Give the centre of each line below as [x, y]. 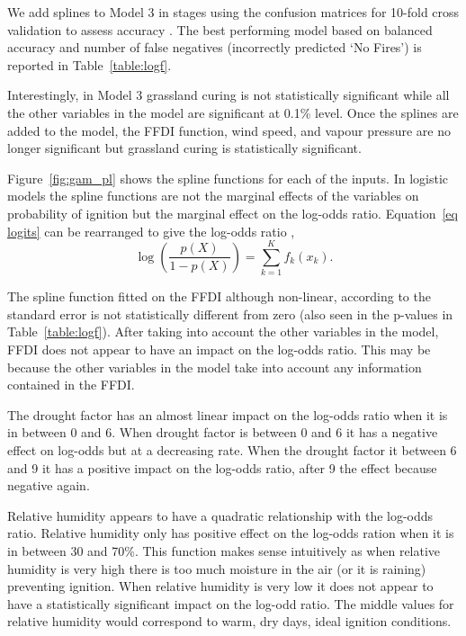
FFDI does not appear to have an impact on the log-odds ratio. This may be [219, 349]
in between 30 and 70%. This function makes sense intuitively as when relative [224, 550]
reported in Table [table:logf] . [90, 64]
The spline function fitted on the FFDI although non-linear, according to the [219, 296]
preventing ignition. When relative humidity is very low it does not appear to [220, 586]
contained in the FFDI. [71, 385]
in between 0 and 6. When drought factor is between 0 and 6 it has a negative [223, 432]
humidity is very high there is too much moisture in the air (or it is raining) [217, 568]
